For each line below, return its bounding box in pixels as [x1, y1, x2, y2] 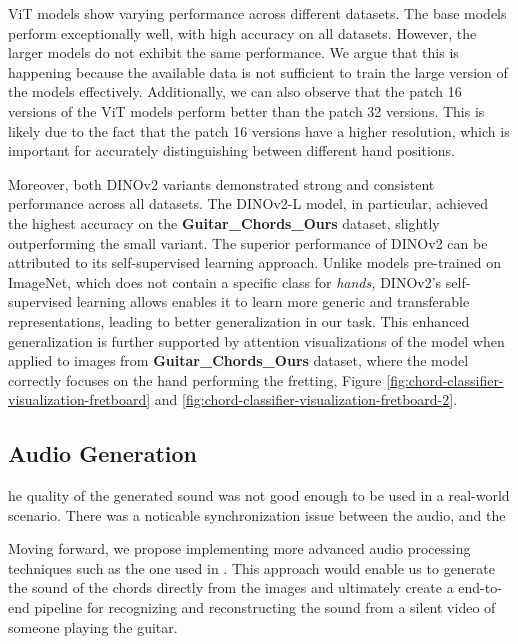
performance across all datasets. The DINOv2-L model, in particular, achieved [8, 193, 488, 214]
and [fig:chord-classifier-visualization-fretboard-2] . [154, 389, 458, 410]
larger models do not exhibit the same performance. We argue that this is [8, 42, 459, 63]
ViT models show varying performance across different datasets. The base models [8, 3, 507, 23]
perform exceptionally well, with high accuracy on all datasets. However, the [8, 22, 477, 43]
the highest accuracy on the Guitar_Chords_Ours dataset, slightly [8, 212, 440, 233]
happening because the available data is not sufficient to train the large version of [8, 61, 508, 82]
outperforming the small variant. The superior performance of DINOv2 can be [8, 232, 488, 253]
